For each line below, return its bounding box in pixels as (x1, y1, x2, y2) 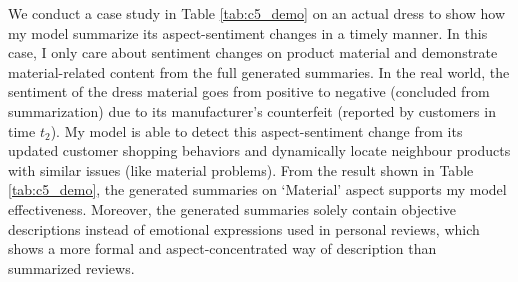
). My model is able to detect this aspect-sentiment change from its (50, 120, 463, 141)
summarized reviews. (8, 257, 135, 278)
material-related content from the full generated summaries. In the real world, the (8, 61, 510, 82)
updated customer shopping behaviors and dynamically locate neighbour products (8, 140, 511, 161)
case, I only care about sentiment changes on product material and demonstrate (8, 42, 498, 63)
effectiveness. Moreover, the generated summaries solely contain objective (8, 198, 457, 219)
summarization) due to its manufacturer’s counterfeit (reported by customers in (8, 100, 496, 121)
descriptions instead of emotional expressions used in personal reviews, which (8, 218, 480, 239)
